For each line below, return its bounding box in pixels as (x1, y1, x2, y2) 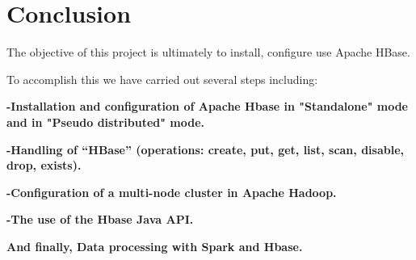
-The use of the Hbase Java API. (6, 211, 194, 228)
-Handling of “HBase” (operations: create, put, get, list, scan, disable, (6, 140, 404, 157)
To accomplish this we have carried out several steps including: (6, 70, 318, 87)
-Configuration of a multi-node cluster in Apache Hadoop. (6, 183, 337, 200)
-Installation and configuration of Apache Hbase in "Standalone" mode (6, 98, 408, 115)
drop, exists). (6, 157, 82, 174)
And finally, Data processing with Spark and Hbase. (6, 237, 303, 254)
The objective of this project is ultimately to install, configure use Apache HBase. (6, 44, 410, 61)
